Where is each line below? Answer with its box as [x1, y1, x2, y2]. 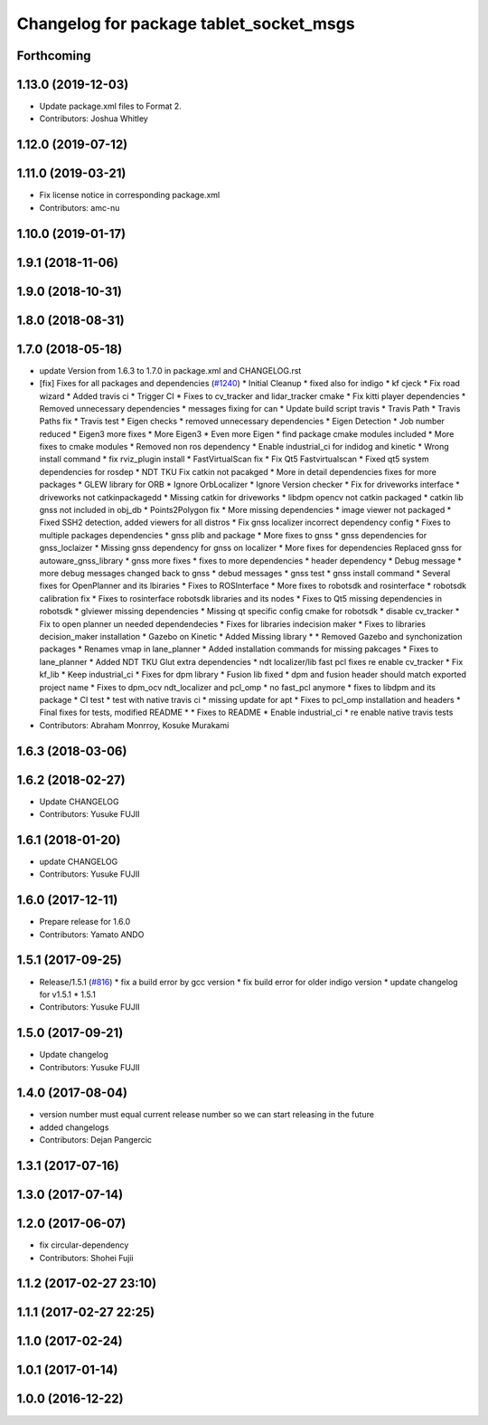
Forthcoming [16, 48, 91, 63]
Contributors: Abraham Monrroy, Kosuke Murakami [39, 719, 230, 730]
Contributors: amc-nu [39, 202, 120, 213]
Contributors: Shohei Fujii [39, 1252, 135, 1263]
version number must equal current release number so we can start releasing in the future [39, 1109, 375, 1120]
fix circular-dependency [39, 1240, 129, 1250]
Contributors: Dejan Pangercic [39, 1135, 153, 1145]
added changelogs [39, 1122, 109, 1133]
